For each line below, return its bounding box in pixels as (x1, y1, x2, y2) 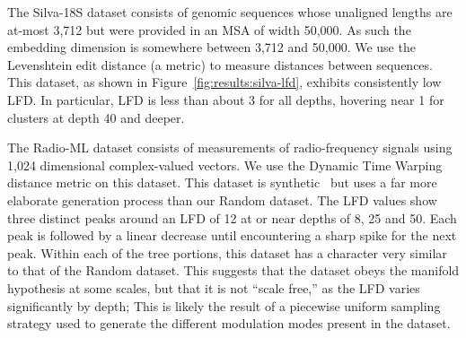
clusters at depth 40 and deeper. (7, 108, 185, 126)
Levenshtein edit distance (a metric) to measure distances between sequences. (7, 55, 433, 74)
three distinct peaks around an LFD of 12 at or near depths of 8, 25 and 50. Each (7, 208, 457, 227)
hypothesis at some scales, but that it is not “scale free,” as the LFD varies (7, 278, 420, 297)
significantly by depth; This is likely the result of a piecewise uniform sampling (7, 296, 441, 315)
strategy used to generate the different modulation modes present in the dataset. (7, 314, 451, 333)
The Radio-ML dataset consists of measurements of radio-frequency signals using (7, 138, 453, 157)
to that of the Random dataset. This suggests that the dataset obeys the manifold (7, 261, 460, 280)
